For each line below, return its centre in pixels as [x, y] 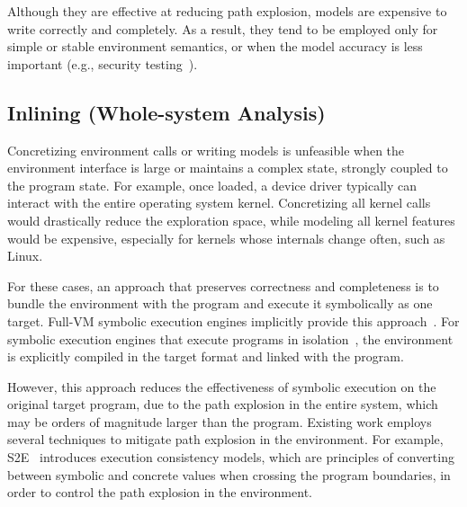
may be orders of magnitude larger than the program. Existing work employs [220, 421]
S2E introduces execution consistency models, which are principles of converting [231, 457]
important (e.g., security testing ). [103, 63]
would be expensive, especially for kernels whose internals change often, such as [226, 238]
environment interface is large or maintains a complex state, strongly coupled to [228, 168]
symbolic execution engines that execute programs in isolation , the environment [230, 338]
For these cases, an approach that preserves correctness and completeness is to [223, 285]
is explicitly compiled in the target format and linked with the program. [206, 356]
